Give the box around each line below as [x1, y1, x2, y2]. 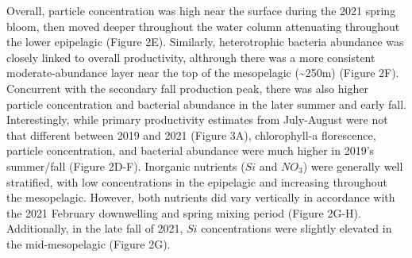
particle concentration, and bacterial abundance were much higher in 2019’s [6, 142, 375, 159]
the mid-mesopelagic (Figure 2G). [6, 235, 171, 252]
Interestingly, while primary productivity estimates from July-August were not [6, 111, 388, 128]
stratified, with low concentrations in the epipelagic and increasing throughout [6, 173, 387, 190]
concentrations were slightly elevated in [201, 220, 392, 237]
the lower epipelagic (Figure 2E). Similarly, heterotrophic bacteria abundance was [6, 33, 404, 50]
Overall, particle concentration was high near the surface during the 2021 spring [6, 2, 396, 18]
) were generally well [302, 157, 403, 174]
